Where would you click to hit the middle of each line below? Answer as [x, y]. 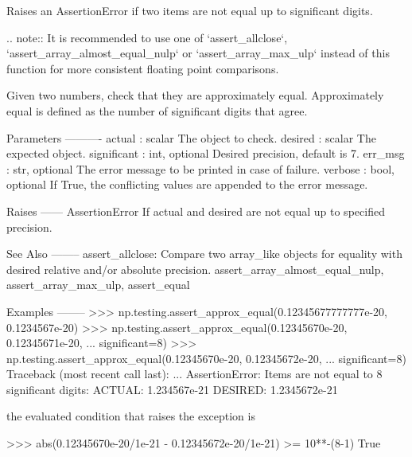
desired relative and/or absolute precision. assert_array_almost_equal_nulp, [195, 269]
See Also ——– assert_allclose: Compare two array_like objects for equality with [204, 254]
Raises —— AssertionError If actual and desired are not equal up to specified [196, 211]
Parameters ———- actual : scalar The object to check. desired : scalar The [191, 137]
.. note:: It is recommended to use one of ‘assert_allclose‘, [147, 37]
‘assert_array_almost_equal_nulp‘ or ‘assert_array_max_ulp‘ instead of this [198, 53]
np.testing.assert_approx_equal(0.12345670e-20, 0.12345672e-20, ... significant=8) [206, 358]
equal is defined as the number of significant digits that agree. [157, 110]
